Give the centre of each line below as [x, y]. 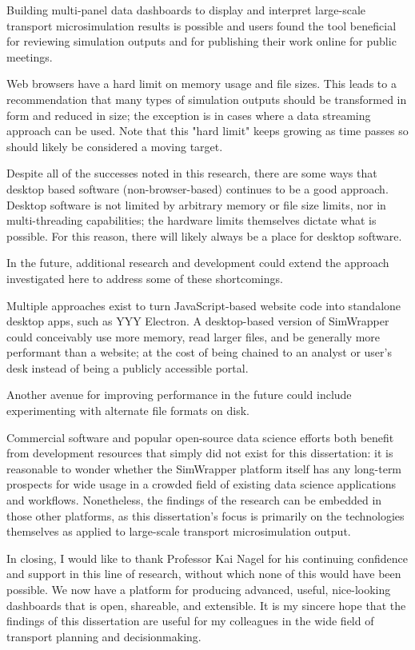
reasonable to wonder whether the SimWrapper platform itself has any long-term [204, 468]
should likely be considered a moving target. [115, 146]
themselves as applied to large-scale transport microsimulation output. [179, 531]
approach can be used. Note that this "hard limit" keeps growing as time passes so [207, 131]
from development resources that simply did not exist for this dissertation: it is [200, 453]
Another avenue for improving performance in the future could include [179, 395]
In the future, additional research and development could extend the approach [198, 263]
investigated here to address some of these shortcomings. [145, 278]
